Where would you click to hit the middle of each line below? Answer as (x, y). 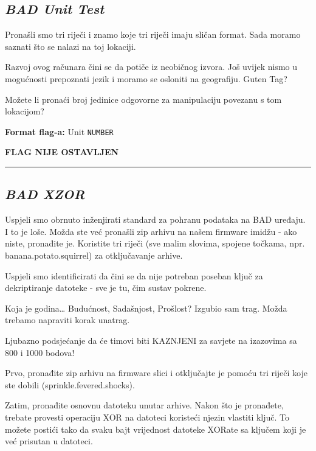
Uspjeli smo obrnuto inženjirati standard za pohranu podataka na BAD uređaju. (155, 219)
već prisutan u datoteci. (49, 441)
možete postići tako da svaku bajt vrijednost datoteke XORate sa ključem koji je (156, 429)
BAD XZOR (45, 194)
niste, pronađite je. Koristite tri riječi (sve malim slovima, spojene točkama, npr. (155, 243)
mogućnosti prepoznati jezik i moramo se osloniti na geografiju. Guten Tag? (146, 78)
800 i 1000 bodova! (40, 352)
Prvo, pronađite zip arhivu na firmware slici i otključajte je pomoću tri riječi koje (156, 373)
